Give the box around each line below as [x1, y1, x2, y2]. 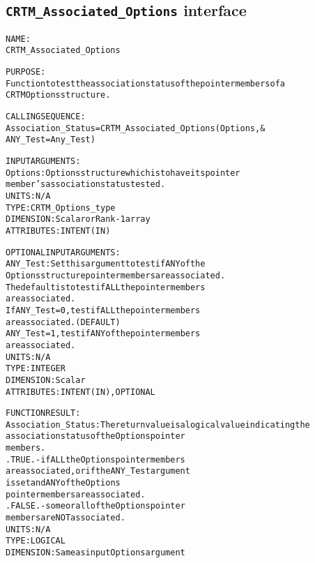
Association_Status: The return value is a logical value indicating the [6, 419, 310, 430]
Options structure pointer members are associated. [6, 270, 226, 280]
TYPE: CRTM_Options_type [6, 202, 116, 213]
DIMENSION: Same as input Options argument [6, 548, 185, 558]
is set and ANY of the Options [6, 478, 121, 488]
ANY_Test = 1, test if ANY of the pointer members [6, 329, 201, 339]
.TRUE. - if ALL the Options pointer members [6, 454, 185, 465]
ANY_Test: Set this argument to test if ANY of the [6, 259, 206, 269]
